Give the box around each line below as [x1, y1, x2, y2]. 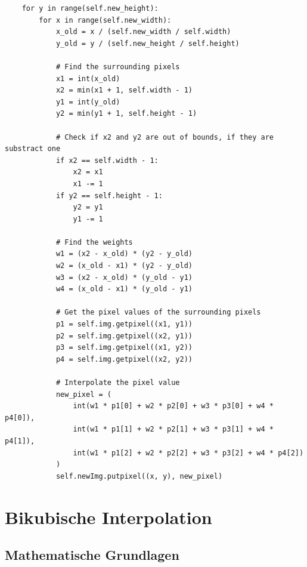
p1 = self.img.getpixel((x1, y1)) [55, 320, 193, 329]
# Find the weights [55, 238, 133, 246]
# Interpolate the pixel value [55, 378, 180, 387]
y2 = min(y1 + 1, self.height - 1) [55, 109, 197, 118]
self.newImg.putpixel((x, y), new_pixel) [55, 472, 223, 480]
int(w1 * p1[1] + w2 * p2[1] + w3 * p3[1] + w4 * [73, 425, 274, 434]
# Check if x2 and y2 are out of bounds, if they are [55, 132, 274, 141]
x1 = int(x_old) [55, 74, 120, 83]
